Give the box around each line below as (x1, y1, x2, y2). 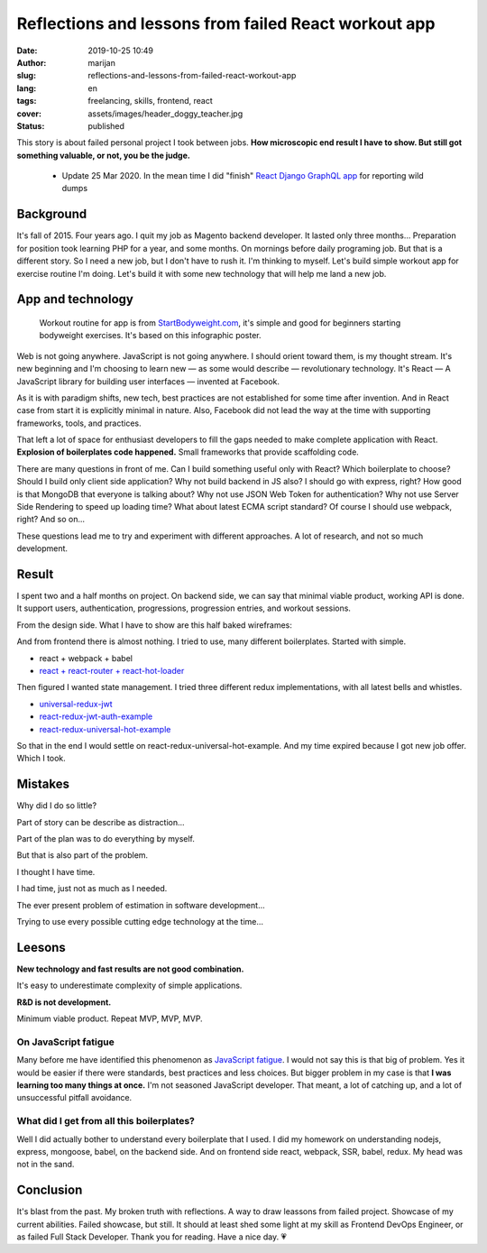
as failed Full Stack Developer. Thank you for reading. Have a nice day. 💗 (16, 1231, 288, 1242)
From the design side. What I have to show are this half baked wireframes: (16, 619, 293, 631)
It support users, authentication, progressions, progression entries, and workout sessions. (16, 603, 352, 613)
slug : (16, 70, 36, 81)
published (87, 120, 125, 131)
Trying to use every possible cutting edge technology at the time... (16, 917, 264, 927)
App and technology (16, 291, 134, 307)
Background (16, 207, 87, 222)
